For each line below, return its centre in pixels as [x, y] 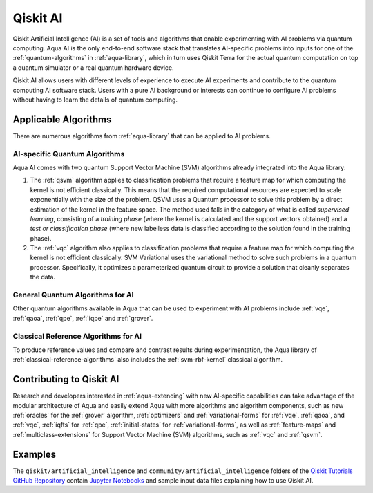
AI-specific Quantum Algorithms [69, 154]
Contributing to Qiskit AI [66, 379]
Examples [35, 454]
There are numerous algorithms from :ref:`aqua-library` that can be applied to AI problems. [142, 136]
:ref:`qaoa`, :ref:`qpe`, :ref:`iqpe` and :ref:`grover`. [83, 318]
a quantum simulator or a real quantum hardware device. [93, 67]
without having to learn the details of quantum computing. [95, 100]
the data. [42, 277]
